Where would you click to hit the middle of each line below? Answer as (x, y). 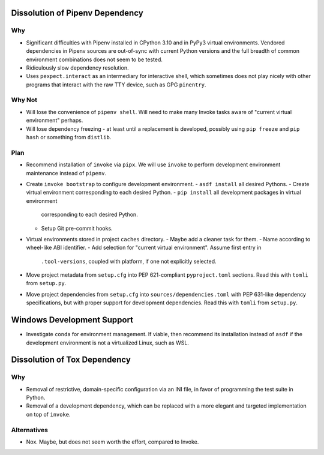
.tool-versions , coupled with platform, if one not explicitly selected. (129, 261)
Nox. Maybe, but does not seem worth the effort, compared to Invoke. (112, 442)
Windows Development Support (72, 320)
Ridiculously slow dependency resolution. (77, 68)
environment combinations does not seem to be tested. (94, 59)
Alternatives (29, 430)
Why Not (24, 100)
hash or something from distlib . (69, 137)
